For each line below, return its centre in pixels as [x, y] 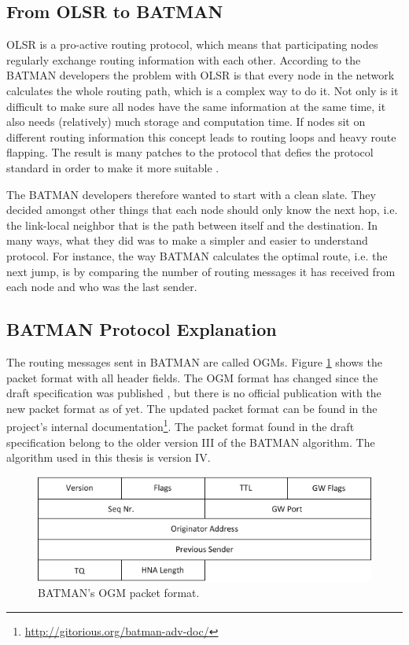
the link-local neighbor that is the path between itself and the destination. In [192, 225]
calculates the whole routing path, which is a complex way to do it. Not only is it [203, 90]
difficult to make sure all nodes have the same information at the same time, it [196, 106]
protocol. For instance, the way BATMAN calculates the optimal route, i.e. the [197, 255]
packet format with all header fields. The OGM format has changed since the [192, 377]
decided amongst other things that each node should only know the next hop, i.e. [202, 210]
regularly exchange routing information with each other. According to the [184, 59]
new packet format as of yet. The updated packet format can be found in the [192, 408]
